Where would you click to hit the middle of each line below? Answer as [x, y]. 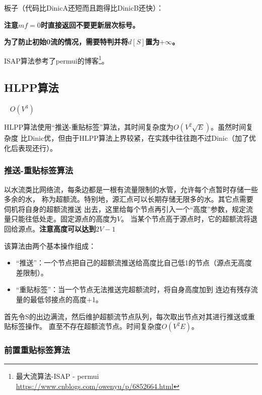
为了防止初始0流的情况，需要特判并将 [66, 42]
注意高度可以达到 [68, 229]
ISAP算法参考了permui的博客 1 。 [56, 60]
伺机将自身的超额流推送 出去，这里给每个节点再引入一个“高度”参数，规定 [125, 209]
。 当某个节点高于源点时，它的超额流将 [186, 219]
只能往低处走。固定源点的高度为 [64, 219]
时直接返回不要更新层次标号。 [90, 24]
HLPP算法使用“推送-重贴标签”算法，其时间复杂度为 [89, 127]
